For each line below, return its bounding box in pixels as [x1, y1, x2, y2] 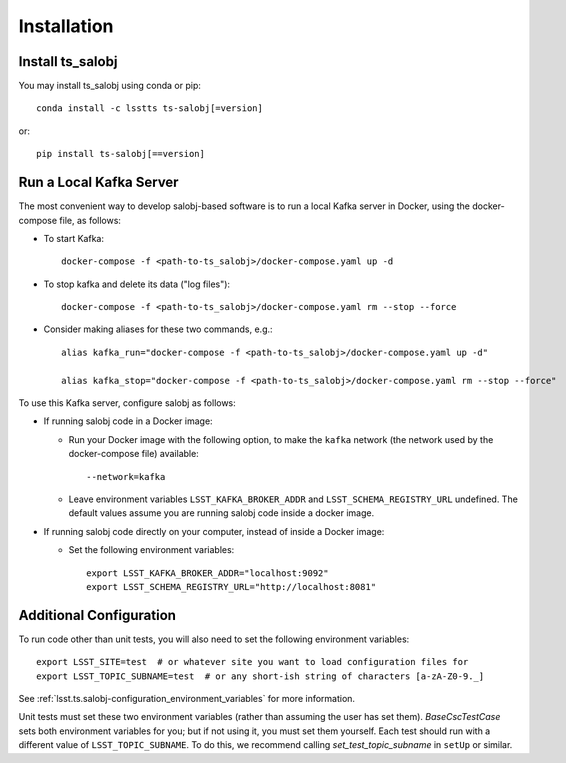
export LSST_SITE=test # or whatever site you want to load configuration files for [36, 656, 469, 668]
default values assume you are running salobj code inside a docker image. [68, 507, 375, 519]
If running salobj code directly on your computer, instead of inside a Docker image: [43, 525, 385, 537]
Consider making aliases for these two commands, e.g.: [43, 323, 274, 335]
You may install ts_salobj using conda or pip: [18, 80, 202, 92]
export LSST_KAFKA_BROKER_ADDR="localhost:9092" [86, 567, 329, 579]
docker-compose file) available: [68, 448, 199, 460]
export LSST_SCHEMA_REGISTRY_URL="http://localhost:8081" [86, 581, 377, 592]
